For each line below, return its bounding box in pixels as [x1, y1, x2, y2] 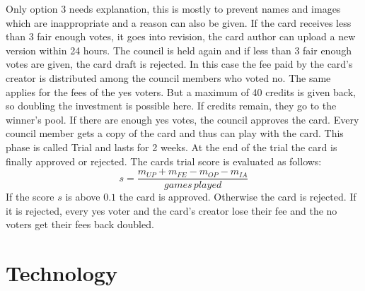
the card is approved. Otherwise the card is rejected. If [119, 189, 357, 204]
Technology [6, 259, 117, 287]
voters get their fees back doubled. [6, 217, 154, 232]
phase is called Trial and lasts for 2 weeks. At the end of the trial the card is [6, 139, 337, 154]
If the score [6, 189, 54, 204]
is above [65, 189, 100, 204]
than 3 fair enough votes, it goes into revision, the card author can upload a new [6, 29, 356, 44]
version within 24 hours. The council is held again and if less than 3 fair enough [6, 42, 352, 57]
